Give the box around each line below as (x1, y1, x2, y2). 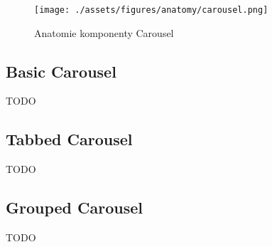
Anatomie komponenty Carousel (34, 25, 174, 40)
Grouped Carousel (6, 196, 143, 219)
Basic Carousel (6, 60, 116, 82)
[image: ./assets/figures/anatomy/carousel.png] (34, 5, 268, 15)
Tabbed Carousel (6, 128, 133, 150)
